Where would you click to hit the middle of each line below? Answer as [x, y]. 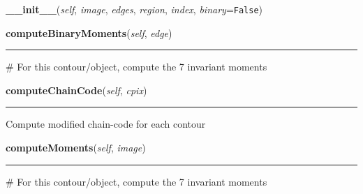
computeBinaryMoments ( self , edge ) [89, 32]
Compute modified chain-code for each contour [106, 124]
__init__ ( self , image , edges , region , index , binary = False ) [134, 9]
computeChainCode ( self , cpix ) [76, 90]
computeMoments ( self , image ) [76, 148]
